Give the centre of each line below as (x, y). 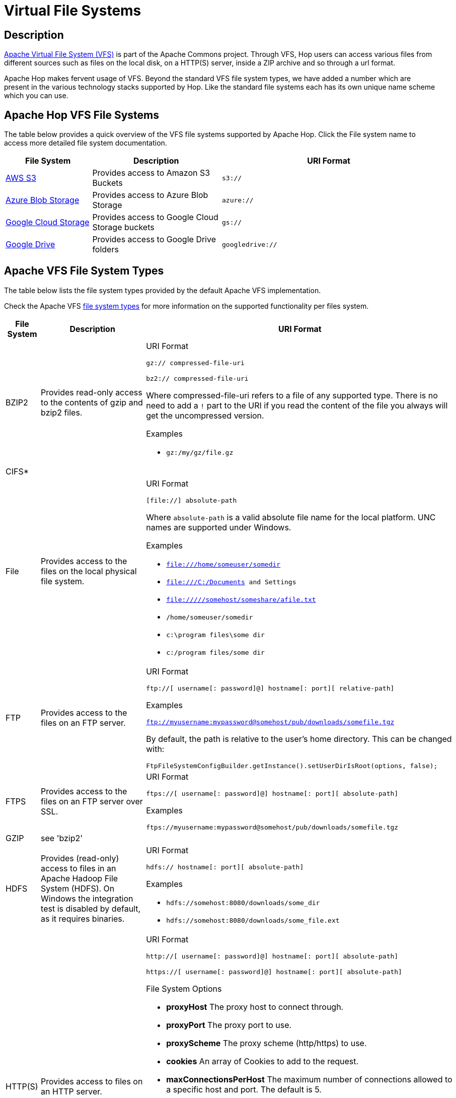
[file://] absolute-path (192, 500)
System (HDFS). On (78, 889)
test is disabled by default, (91, 909)
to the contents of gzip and (92, 403)
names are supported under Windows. (219, 527)
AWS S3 (21, 178)
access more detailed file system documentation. (86, 143)
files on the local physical (89, 571)
